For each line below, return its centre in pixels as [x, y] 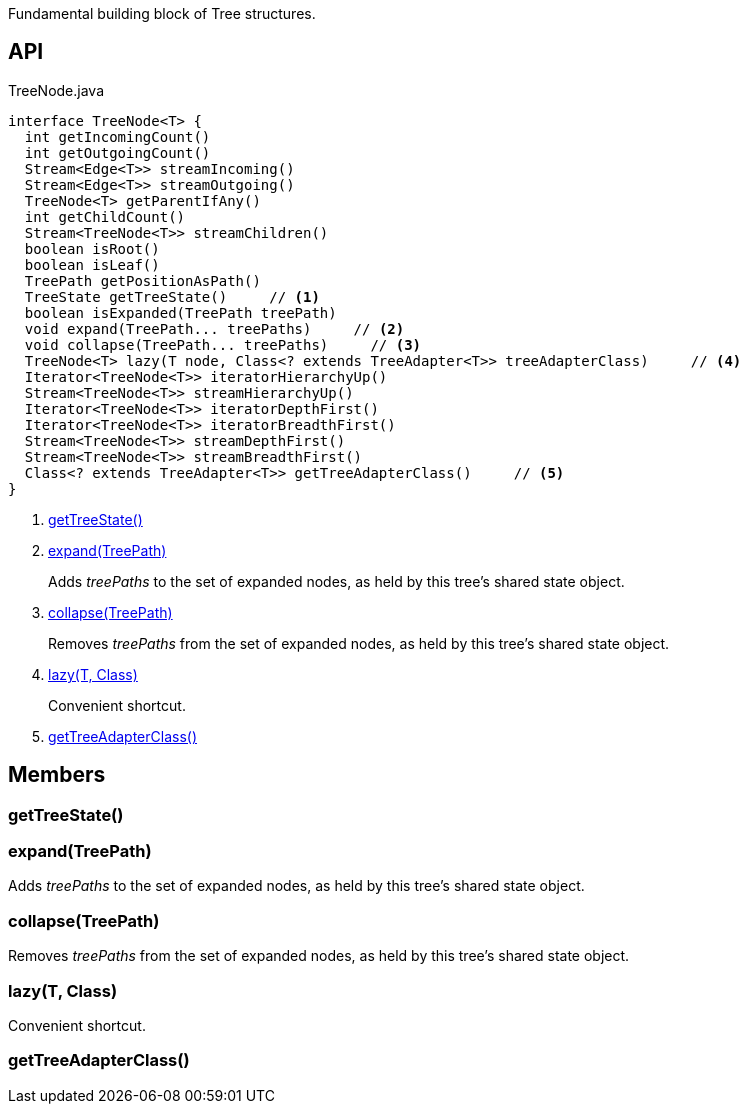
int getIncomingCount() [117, 136]
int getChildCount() [105, 216]
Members [57, 775]
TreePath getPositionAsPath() [142, 280]
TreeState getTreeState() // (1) [172, 296]
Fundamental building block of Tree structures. [162, 13]
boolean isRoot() [92, 248]
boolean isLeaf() [92, 264]
